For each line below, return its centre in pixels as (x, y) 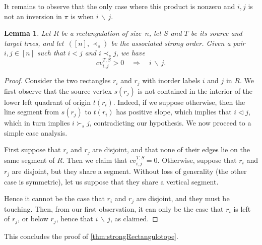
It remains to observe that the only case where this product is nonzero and (120, 6)
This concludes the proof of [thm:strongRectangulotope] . (91, 236)
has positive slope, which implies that (174, 112)
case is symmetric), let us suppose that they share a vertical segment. (111, 181)
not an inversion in (33, 16)
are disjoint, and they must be (183, 198)
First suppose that (32, 149)
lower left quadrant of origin (48, 102)
